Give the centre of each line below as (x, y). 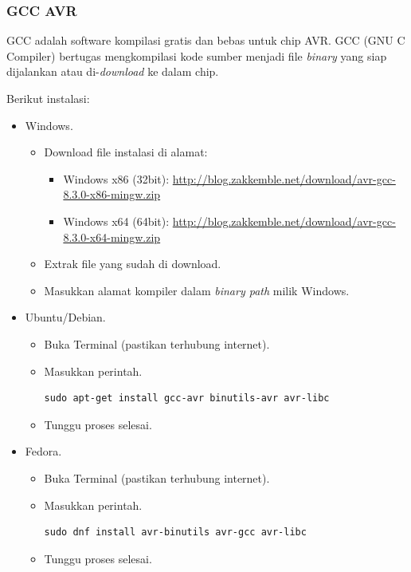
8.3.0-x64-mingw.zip (112, 237)
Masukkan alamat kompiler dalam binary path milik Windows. (197, 290)
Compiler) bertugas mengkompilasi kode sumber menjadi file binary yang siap (197, 55)
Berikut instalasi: (48, 98)
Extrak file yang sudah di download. (133, 264)
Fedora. (43, 451)
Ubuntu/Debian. (65, 317)
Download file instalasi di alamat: (126, 152)
